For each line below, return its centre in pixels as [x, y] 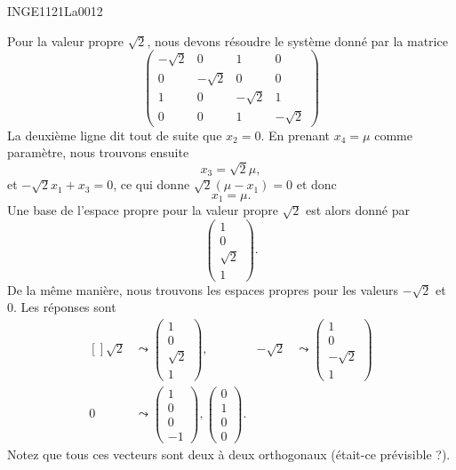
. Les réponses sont [65, 307]
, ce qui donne [152, 184]
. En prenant [296, 135]
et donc [316, 184]
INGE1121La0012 [55, 11]
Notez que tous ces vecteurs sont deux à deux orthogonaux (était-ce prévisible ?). [229, 454]
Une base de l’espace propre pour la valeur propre [143, 210]
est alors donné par [358, 210]
